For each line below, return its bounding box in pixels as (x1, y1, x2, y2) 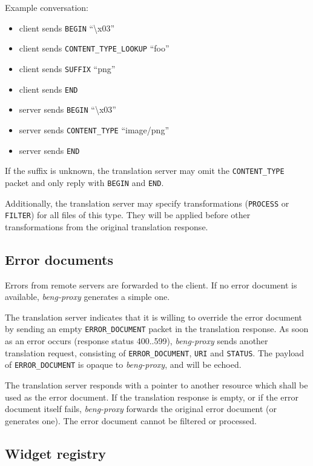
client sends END (19, 82, 78, 95)
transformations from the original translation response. (5, 220, 208, 233)
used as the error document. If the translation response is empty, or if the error (5, 390, 298, 403)
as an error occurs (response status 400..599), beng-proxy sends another (5, 335, 268, 347)
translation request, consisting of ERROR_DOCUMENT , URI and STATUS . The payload (5, 346, 305, 359)
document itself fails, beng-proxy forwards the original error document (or (5, 402, 277, 415)
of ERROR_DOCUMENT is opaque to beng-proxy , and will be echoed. (5, 358, 242, 371)
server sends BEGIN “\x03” (19, 103, 116, 116)
